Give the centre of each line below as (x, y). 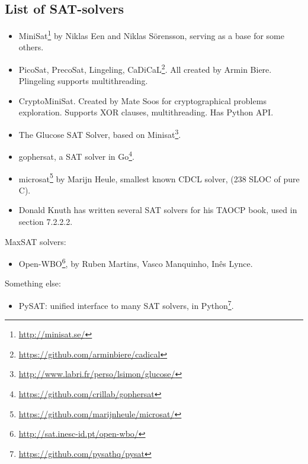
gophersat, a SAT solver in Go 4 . (76, 155)
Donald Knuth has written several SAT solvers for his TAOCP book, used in (158, 210)
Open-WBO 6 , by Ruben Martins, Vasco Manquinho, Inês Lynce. (136, 262)
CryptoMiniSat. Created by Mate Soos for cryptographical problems (142, 100)
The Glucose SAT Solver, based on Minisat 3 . (100, 133)
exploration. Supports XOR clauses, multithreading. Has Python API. (146, 112)
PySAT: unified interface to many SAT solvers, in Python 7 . (126, 304)
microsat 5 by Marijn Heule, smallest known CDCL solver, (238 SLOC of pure (159, 178)
